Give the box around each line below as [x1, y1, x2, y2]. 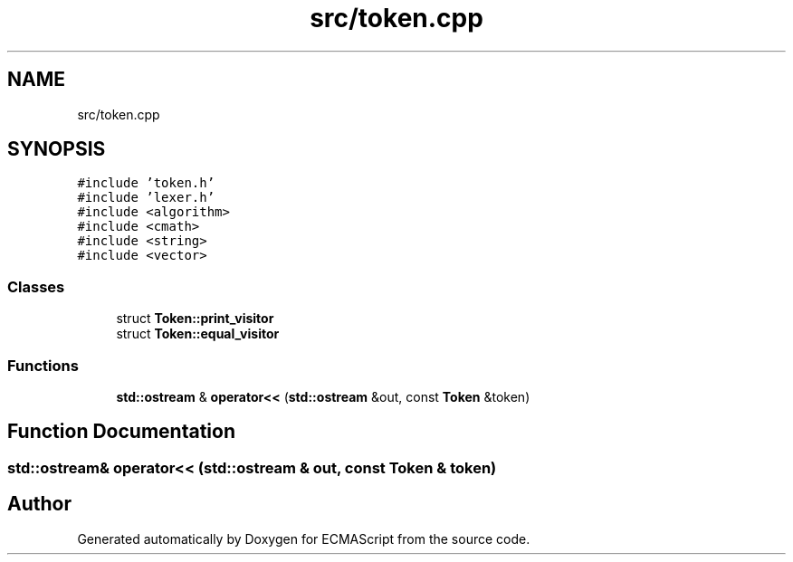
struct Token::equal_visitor [116, 326, 280, 342]
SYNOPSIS [7, 138, 106, 161]
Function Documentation [7, 420, 235, 443]
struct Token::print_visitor [116, 310, 274, 327]
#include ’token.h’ [77, 176, 215, 191]
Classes [7, 277, 65, 296]
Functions [7, 356, 79, 375]
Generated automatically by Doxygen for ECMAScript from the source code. [77, 530, 530, 547]
